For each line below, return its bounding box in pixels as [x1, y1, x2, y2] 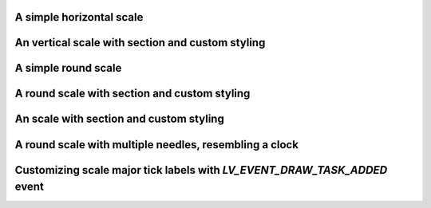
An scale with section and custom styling [14, 112, 225, 126]
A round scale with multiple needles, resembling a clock [14, 138, 299, 151]
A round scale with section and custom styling [14, 87, 251, 100]
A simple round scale [14, 61, 122, 75]
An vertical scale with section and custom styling [14, 36, 266, 49]
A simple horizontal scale [14, 10, 144, 24]
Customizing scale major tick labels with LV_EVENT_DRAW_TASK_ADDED [14, 163, 388, 177]
